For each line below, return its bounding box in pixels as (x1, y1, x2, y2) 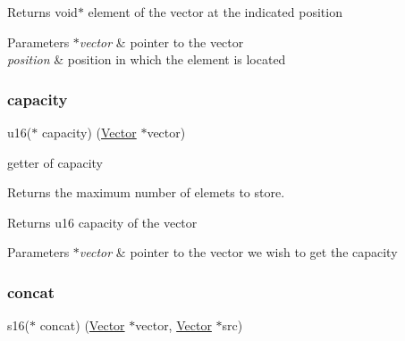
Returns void (7, 3, 78, 21)
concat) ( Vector (39, 316, 125, 335)
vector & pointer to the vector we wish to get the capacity (79, 243, 398, 262)
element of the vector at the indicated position (88, 3, 342, 21)
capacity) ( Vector (41, 123, 137, 141)
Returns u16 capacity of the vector (7, 212, 198, 231)
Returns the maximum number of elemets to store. (7, 183, 285, 202)
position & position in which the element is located (7, 50, 286, 69)
